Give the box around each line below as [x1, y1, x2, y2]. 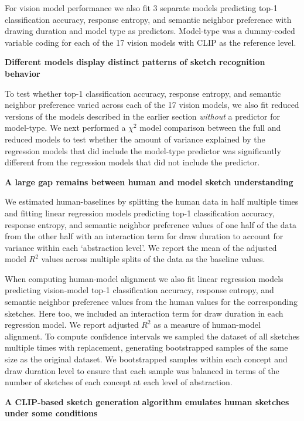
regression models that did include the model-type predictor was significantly [5, 144, 281, 157]
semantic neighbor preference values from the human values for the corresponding [5, 296, 298, 308]
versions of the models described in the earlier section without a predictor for [5, 110, 281, 122]
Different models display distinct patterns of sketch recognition [5, 56, 265, 68]
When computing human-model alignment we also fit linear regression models [5, 272, 283, 284]
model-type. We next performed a [5, 121, 126, 134]
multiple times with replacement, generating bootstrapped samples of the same [5, 341, 288, 354]
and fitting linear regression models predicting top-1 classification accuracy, [5, 206, 275, 219]
